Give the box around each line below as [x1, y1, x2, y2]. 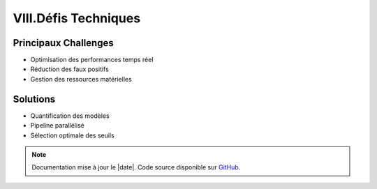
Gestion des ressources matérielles [30, 75, 132, 83]
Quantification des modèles [30, 112, 110, 120]
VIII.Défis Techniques [13, 10, 141, 26]
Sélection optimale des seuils [30, 131, 114, 139]
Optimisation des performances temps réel [30, 56, 154, 64]
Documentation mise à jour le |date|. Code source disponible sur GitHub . [31, 163, 241, 172]
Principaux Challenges [13, 37, 114, 49]
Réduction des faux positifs [30, 65, 110, 73]
